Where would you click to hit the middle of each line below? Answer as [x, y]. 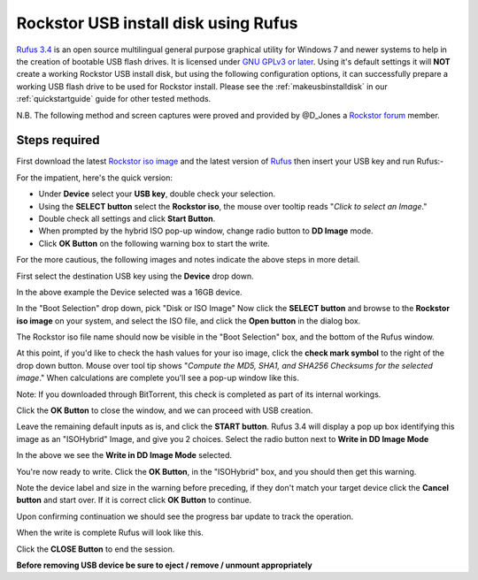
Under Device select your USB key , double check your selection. [157, 194]
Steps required [58, 140]
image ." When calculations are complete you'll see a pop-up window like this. [158, 378]
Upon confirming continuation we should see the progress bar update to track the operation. [185, 516]
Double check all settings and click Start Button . [127, 218]
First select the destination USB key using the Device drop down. [135, 276]
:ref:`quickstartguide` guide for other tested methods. [114, 99]
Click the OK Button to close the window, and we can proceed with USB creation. [165, 410]
